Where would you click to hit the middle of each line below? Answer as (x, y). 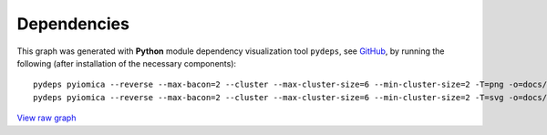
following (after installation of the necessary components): (127, 63)
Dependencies (73, 24)
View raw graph (46, 118)
